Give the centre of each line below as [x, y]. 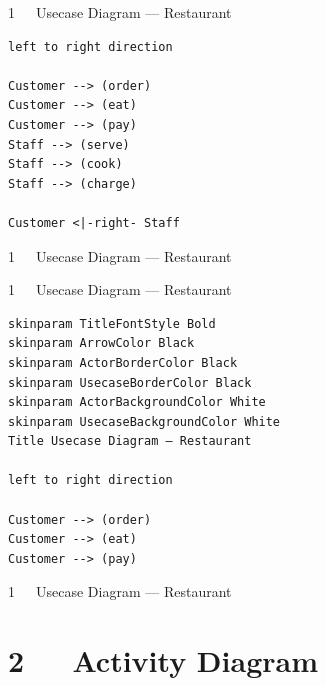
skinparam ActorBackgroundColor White [137, 402]
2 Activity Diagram [163, 660]
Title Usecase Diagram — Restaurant [130, 441]
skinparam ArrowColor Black [101, 343]
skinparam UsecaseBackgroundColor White [144, 421]
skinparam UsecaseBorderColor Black [130, 382]
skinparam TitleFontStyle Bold [112, 323]
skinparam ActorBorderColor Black [123, 362]
